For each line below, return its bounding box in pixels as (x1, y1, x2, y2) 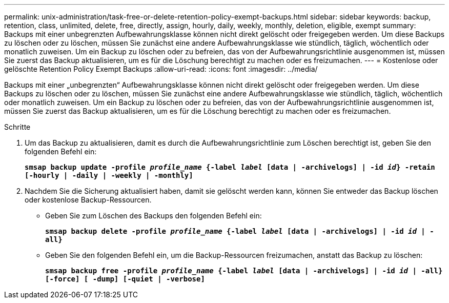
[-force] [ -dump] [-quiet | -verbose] (45, 275, 205, 283)
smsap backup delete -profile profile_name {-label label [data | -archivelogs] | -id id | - (45, 227, 434, 235)
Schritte (4, 123, 31, 131)
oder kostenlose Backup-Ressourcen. (25, 195, 152, 204)
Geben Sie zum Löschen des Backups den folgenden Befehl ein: (45, 211, 262, 220)
